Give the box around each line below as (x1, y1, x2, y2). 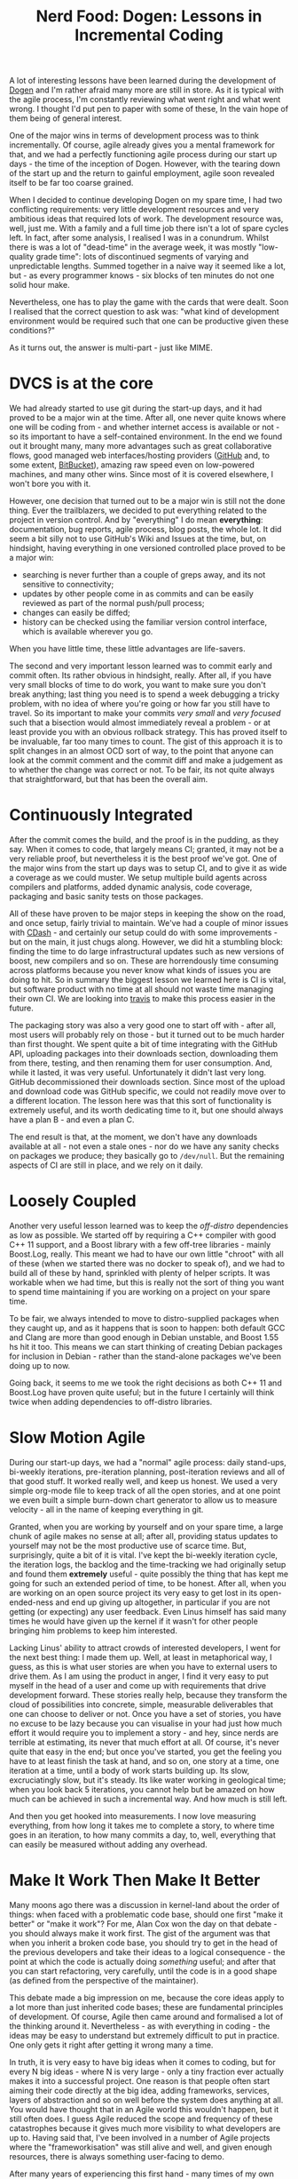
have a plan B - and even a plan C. (9, 1114, 135, 1125)
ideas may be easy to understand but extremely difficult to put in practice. (9, 2030, 279, 2040)
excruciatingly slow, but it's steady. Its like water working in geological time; (9, 1775, 286, 1785)
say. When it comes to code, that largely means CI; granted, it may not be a (9, 844, 284, 855)
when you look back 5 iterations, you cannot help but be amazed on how (9, 1784, 275, 1794)
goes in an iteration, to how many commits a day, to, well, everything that (9, 1829, 277, 1840)
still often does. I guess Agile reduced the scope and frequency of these (9, 2113, 273, 2124)
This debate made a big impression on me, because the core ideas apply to (9, 1992, 285, 2003)
